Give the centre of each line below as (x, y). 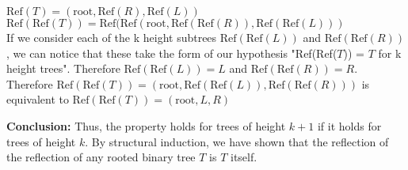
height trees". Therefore (63, 68)
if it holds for (349, 125)
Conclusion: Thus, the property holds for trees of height (146, 125)
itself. (244, 157)
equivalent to (38, 99)
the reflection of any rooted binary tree (101, 157)
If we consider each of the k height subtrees (112, 37)
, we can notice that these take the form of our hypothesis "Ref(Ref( (172, 53)
